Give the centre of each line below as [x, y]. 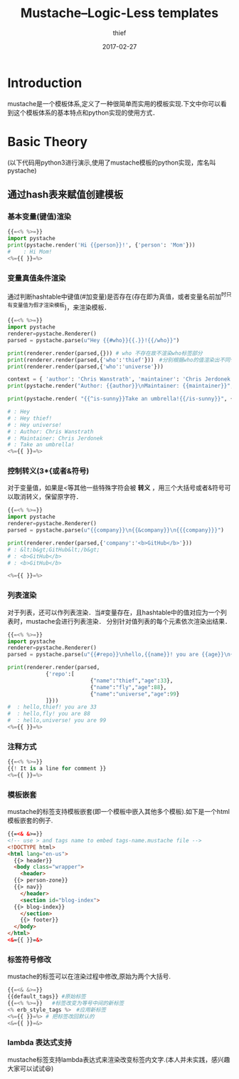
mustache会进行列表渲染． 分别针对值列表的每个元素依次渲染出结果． [128, 621]
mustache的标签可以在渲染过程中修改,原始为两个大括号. [89, 976]
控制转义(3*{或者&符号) [48, 471]
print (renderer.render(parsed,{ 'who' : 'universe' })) [85, 366]
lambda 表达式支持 [40, 1043]
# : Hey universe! [34, 425]
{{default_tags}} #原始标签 [47, 997]
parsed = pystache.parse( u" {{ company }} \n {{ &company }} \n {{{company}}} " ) [116, 530]
